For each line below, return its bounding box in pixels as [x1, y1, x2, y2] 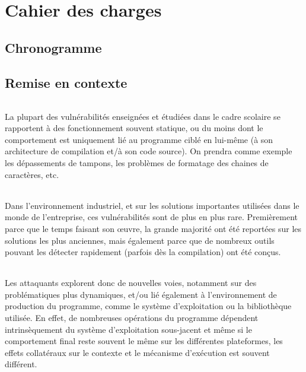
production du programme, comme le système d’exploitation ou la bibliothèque [5, 300, 292, 312]
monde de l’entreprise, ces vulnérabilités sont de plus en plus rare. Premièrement [5, 211, 298, 223]
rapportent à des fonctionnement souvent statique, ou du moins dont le [5, 122, 263, 134]
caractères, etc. [5, 168, 59, 180]
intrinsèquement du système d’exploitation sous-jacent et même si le [5, 323, 252, 335]
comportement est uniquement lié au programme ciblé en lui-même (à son [5, 133, 273, 145]
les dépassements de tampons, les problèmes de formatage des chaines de [5, 156, 269, 168]
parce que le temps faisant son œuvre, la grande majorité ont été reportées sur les [5, 222, 302, 234]
